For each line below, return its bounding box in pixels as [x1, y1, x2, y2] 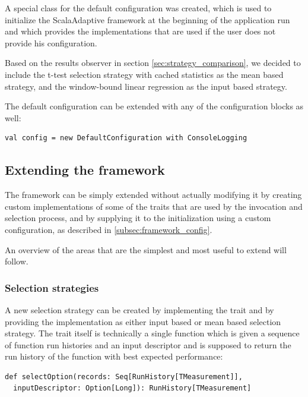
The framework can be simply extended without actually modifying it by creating [5, 188, 302, 201]
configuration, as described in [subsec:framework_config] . [5, 223, 212, 235]
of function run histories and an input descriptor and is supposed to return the [5, 338, 291, 351]
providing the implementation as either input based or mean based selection [5, 315, 281, 327]
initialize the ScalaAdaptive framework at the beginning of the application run [5, 13, 290, 26]
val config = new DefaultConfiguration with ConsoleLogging [5, 134, 247, 143]
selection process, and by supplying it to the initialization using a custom [5, 212, 271, 224]
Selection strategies [5, 280, 99, 295]
